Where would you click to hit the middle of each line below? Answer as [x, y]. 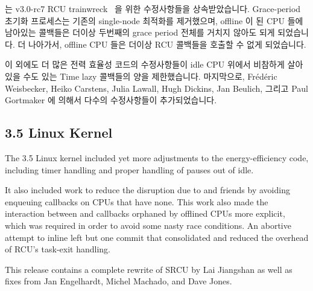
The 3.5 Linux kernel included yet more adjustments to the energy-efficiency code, [157, 157]
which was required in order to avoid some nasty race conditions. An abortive [148, 225]
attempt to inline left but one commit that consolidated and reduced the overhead [157, 237]
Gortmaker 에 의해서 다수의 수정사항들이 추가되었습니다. [111, 100]
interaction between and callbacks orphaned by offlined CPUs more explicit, [145, 213]
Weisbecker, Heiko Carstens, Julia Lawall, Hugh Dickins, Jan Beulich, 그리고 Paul [156, 88]
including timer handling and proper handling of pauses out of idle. [129, 169]
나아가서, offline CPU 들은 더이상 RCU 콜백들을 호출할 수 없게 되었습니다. [167, 44]
